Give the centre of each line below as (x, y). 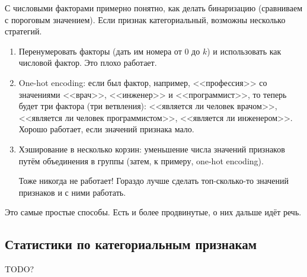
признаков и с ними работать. (72, 192)
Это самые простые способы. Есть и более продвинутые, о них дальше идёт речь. (153, 212)
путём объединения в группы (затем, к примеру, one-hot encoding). (141, 160)
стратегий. (23, 31)
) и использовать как (244, 51)
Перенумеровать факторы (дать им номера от (100, 51)
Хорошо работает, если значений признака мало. (106, 129)
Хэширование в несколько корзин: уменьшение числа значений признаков (152, 149)
